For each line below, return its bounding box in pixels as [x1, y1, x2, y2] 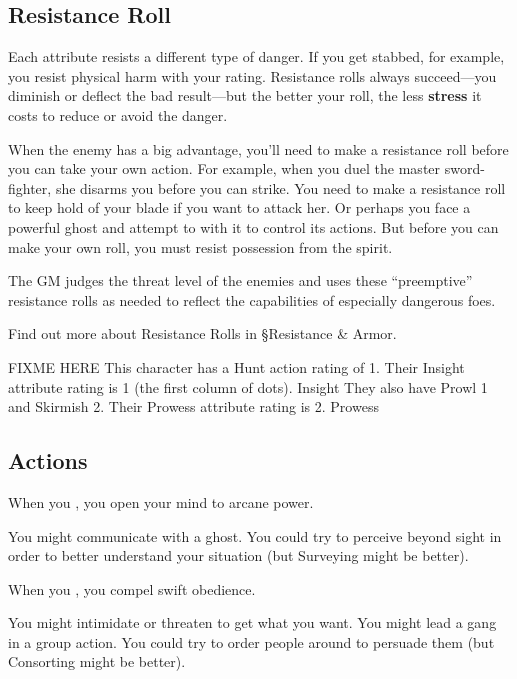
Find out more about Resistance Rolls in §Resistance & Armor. [8, 323, 397, 344]
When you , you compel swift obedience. [8, 578, 256, 599]
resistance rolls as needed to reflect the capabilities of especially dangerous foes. [8, 289, 496, 310]
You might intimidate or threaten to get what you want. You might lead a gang [8, 612, 497, 633]
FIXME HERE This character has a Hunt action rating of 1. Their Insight [8, 356, 465, 377]
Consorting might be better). [8, 651, 186, 672]
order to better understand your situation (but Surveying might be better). [8, 545, 469, 566]
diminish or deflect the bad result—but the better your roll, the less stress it [8, 85, 482, 106]
